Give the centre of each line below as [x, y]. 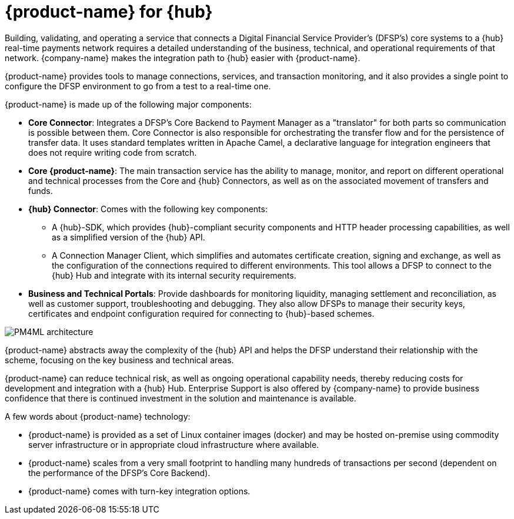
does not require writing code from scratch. [113, 152]
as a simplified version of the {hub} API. [128, 237]
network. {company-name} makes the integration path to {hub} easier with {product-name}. [183, 58]
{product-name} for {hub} [109, 12]
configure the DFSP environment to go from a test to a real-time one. [138, 86]
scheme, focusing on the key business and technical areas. [119, 360]
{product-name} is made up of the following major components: [128, 104]
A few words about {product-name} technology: [98, 416]
